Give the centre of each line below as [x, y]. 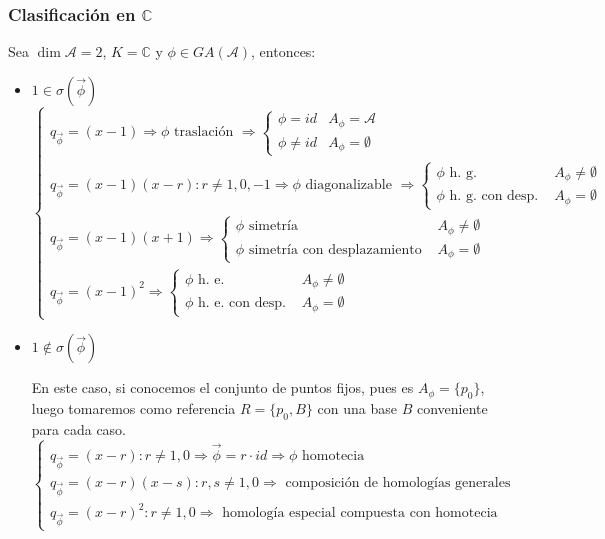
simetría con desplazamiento [335, 249]
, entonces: [283, 51]
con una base [357, 408]
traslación [204, 132]
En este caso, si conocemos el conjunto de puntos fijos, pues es [222, 387]
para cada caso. [79, 428]
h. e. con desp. [241, 303]
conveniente [452, 408]
